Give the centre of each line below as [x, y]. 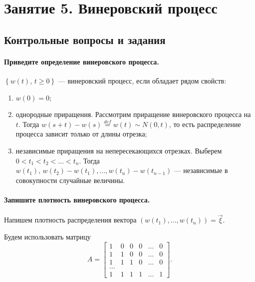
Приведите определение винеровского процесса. [82, 61]
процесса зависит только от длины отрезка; [81, 134]
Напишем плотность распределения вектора [70, 220]
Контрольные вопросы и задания [85, 39]
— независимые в [201, 170]
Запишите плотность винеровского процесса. [77, 199]
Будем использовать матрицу [47, 236]
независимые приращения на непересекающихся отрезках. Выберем [119, 150]
